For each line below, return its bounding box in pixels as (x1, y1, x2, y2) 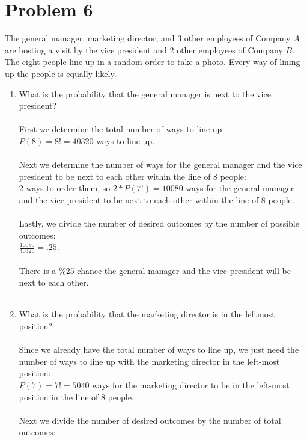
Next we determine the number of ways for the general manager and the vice (19, 158, 302, 171)
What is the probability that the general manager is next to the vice (19, 87, 271, 100)
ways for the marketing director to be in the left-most (92, 378, 290, 391)
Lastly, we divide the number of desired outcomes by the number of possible (19, 217, 299, 230)
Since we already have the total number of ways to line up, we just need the (19, 343, 299, 356)
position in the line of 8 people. (19, 390, 134, 403)
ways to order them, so (26, 182, 111, 194)
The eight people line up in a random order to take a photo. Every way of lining (5, 55, 300, 68)
